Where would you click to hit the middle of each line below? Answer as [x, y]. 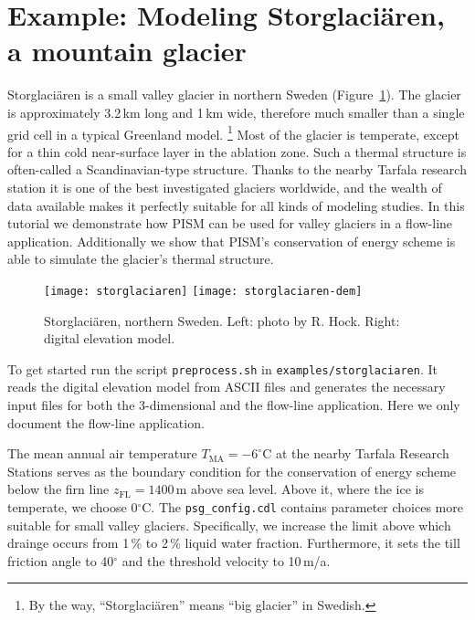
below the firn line [58, 489]
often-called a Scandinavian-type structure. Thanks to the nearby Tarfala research [237, 169]
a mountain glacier [127, 51]
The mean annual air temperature [102, 453]
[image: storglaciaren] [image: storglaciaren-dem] [203, 291]
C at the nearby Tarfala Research [356, 453]
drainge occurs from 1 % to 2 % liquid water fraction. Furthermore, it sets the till [234, 543]
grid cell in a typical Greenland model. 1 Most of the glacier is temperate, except [234, 132]
